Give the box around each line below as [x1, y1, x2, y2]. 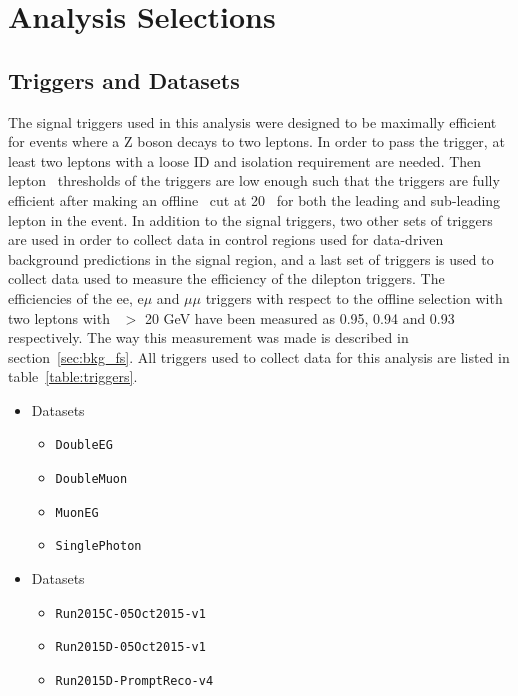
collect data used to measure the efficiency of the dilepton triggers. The [8, 268, 445, 289]
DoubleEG [55, 438, 113, 453]
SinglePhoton [55, 539, 142, 554]
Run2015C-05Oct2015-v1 [55, 606, 206, 621]
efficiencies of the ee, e [8, 287, 144, 308]
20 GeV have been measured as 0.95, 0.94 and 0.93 [144, 307, 455, 328]
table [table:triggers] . [8, 366, 138, 387]
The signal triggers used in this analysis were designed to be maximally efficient [8, 111, 497, 132]
